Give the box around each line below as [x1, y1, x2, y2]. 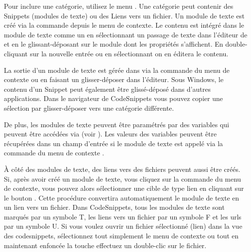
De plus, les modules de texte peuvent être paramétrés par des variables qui [4, 119, 229, 129]
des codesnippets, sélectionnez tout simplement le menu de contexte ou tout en [4, 231, 239, 241]
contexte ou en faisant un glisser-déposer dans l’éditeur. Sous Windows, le [4, 74, 224, 84]
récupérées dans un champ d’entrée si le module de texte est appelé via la [4, 138, 223, 148]
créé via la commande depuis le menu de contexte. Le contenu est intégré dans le [4, 20, 244, 30]
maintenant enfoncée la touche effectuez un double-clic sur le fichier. [4, 240, 207, 250]
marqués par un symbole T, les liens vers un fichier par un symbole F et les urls [4, 211, 242, 221]
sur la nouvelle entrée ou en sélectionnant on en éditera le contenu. [30, 48, 229, 58]
